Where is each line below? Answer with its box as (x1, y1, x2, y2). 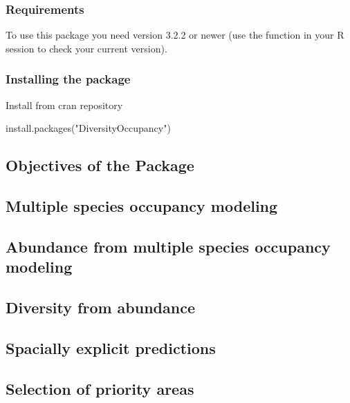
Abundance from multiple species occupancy (6, 235, 331, 257)
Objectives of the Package (6, 155, 194, 176)
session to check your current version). (6, 41, 167, 55)
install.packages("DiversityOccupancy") (6, 121, 171, 135)
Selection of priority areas (6, 377, 194, 399)
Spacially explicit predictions (6, 337, 216, 358)
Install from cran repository (6, 97, 123, 112)
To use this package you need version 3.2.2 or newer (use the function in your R (6, 28, 344, 42)
